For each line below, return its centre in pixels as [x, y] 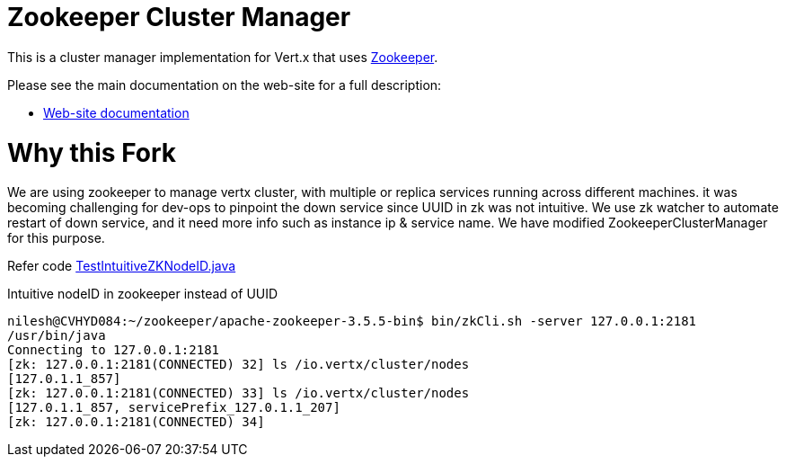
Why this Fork [92, 152]
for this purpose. [56, 238]
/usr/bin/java [57, 336]
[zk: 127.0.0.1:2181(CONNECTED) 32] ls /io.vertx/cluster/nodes [238, 365]
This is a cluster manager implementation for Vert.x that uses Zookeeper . [223, 57]
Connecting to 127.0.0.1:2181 [114, 350]
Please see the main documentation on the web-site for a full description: [225, 85]
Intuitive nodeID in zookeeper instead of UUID [143, 294]
